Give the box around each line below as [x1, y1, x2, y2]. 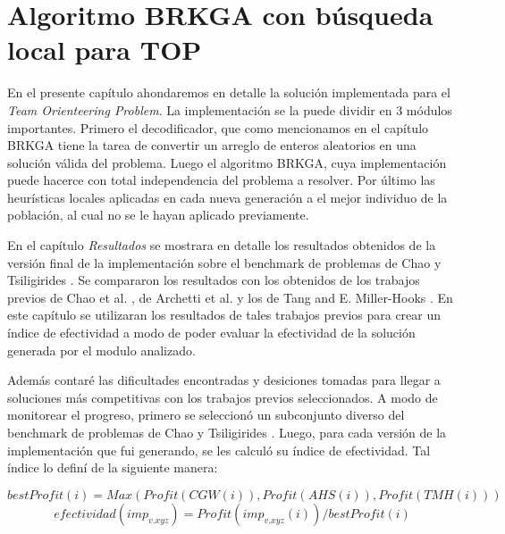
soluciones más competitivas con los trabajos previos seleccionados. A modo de [7, 388, 438, 406]
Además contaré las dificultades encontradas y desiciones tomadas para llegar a [7, 371, 441, 389]
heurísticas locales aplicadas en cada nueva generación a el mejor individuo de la [7, 188, 448, 206]
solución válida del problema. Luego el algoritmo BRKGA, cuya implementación [7, 153, 447, 171]
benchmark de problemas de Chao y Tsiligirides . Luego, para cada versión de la [7, 423, 447, 441]
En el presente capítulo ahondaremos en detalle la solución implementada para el [7, 83, 450, 102]
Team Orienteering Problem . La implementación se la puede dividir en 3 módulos [7, 100, 452, 119]
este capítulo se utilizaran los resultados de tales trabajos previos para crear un [7, 305, 442, 324]
